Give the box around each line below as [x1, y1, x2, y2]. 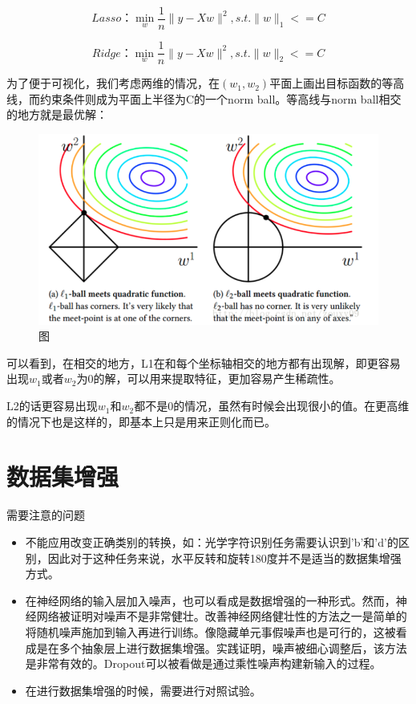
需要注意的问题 [6, 507, 85, 523]
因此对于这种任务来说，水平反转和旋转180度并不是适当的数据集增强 [47, 549, 402, 566]
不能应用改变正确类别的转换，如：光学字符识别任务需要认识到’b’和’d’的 [25, 533, 398, 550]
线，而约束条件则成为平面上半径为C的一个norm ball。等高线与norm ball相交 [6, 90, 402, 107]
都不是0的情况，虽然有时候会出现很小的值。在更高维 [134, 397, 410, 414]
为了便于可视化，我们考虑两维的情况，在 [6, 75, 220, 92]
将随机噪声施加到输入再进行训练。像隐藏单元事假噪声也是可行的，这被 [25, 623, 396, 640]
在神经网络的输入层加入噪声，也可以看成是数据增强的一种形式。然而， [25, 592, 396, 608]
